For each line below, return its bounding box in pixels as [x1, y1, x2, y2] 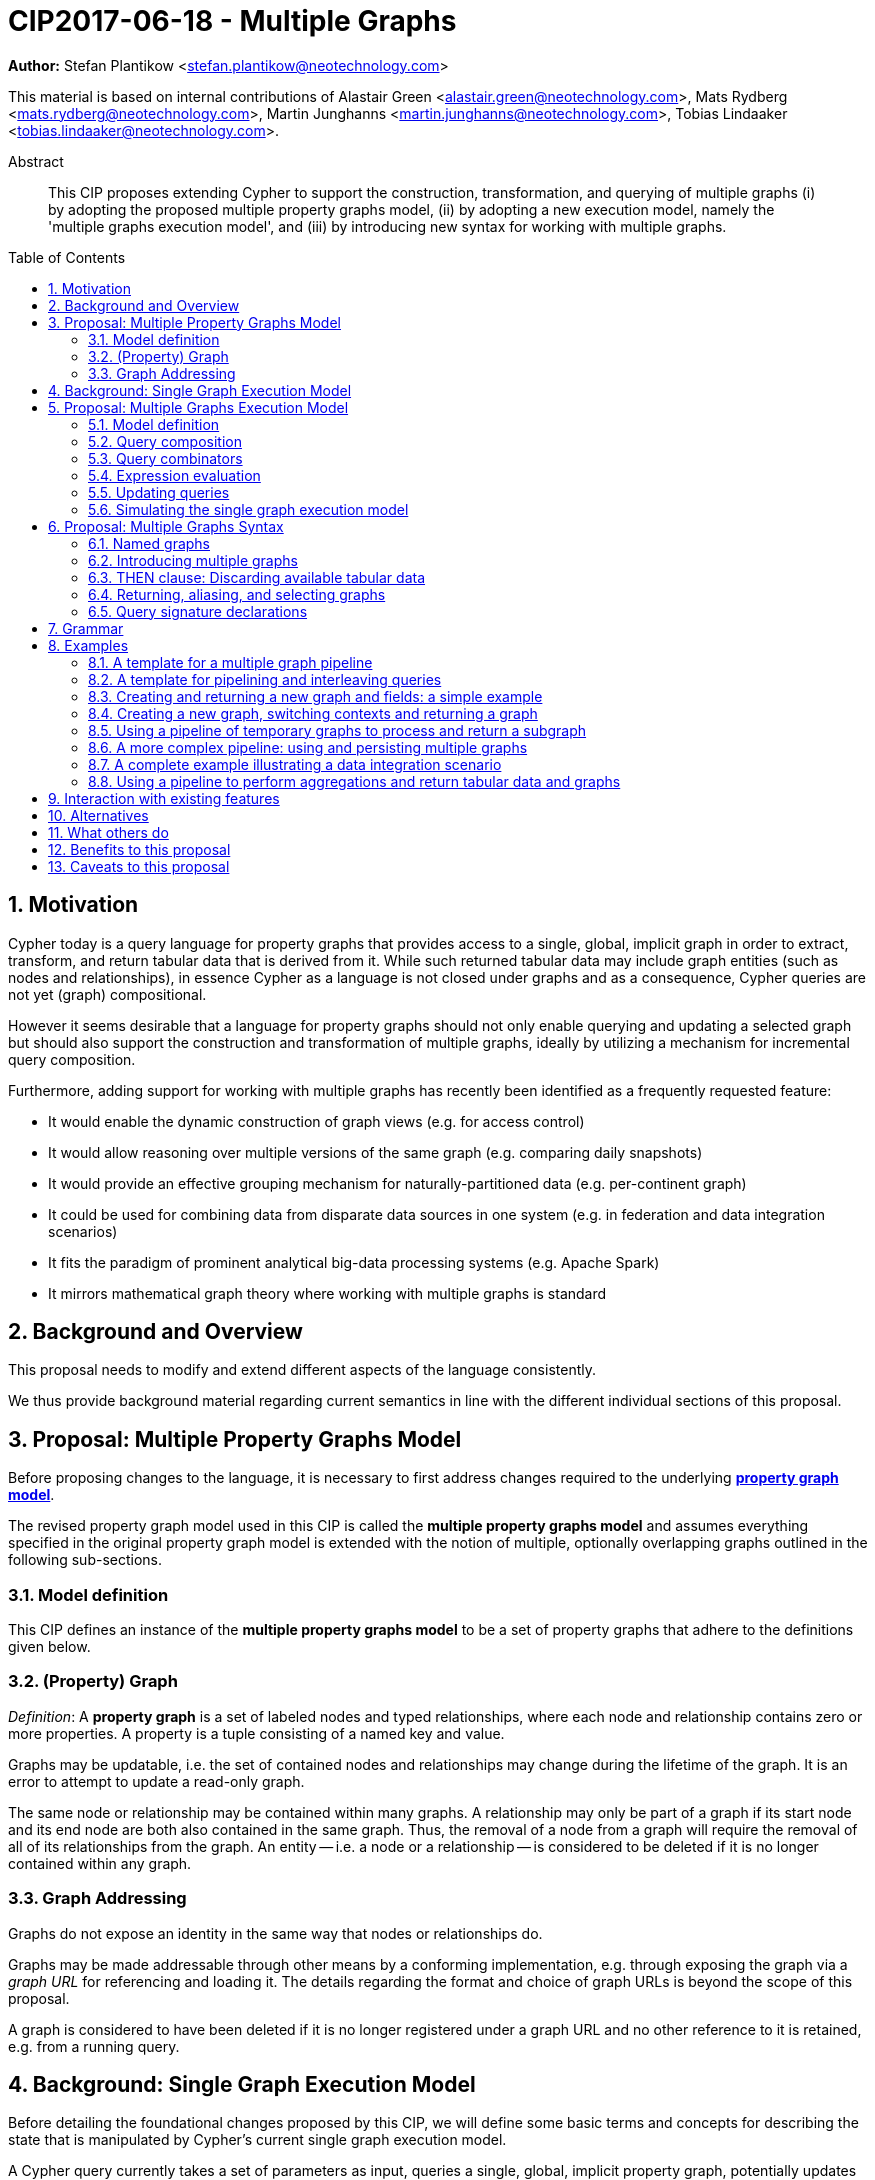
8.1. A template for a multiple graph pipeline [88, 653, 373, 671]
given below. [8, 1638, 91, 1656]
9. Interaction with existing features [48, 789, 280, 807]
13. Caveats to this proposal [48, 857, 230, 875]
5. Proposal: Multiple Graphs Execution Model [48, 398, 349, 416]
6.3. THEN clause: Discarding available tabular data [88, 568, 426, 586]
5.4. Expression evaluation [88, 466, 261, 484]
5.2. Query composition [88, 432, 242, 450]
